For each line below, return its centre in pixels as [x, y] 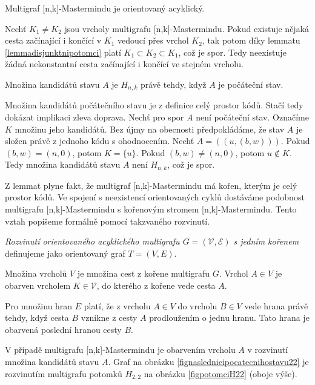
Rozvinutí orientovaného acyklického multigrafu [92, 241]
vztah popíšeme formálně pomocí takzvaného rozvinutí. [108, 221]
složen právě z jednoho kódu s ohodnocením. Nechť [100, 141]
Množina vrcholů [36, 273]
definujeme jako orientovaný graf [65, 253]
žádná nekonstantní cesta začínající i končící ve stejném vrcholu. [124, 64]
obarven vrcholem [38, 285]
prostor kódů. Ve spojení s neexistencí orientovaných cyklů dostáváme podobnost [155, 197]
